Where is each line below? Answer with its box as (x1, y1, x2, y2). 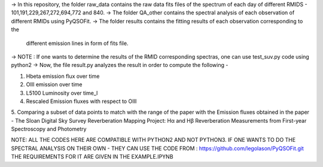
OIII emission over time (26, 81, 83, 88)
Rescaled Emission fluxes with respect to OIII (26, 98, 137, 105)
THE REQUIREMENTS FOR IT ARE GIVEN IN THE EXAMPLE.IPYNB (11, 153, 173, 160)
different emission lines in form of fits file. (26, 40, 129, 47)
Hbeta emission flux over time (26, 72, 100, 80)
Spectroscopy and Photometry (11, 126, 87, 133)
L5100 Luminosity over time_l (26, 89, 98, 96)
